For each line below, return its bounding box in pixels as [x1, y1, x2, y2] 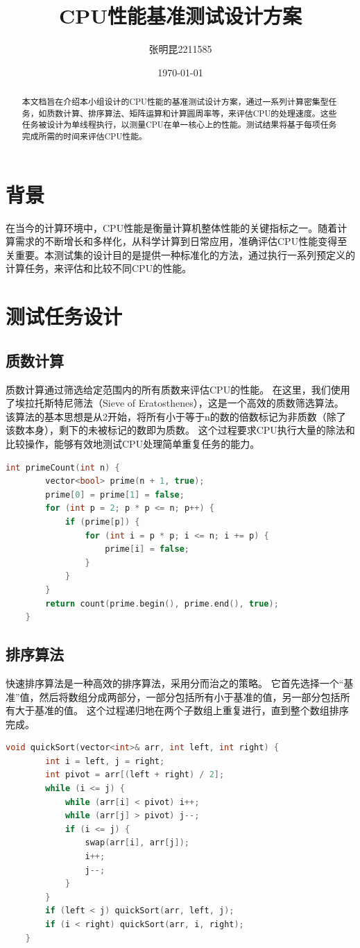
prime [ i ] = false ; [105, 544, 189, 555]
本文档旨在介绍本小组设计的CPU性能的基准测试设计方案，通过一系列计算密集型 [22, 96, 329, 108]
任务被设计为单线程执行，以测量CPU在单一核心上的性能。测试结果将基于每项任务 [22, 119, 337, 130]
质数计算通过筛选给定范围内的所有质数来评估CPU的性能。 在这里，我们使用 [6, 382, 350, 396]
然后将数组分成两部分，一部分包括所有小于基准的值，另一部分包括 [39, 689, 341, 704]
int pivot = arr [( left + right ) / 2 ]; [45, 770, 225, 780]
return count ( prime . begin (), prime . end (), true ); [45, 598, 279, 609]
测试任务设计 [6, 302, 123, 330]
